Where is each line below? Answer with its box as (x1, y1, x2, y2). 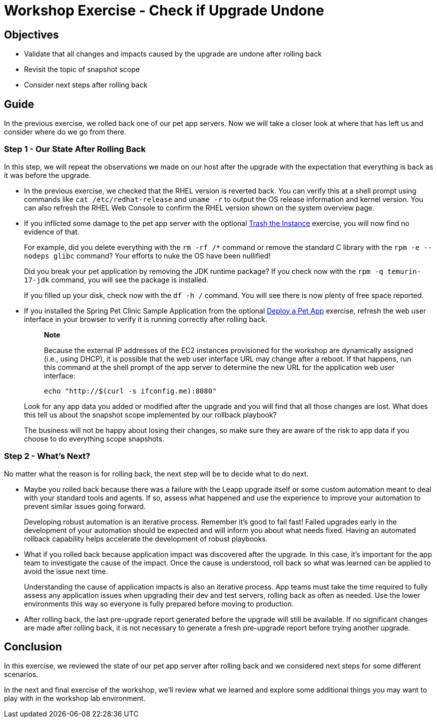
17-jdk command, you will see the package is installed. (24, 275, 209, 284)
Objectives (4, 28, 59, 41)
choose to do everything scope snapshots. (24, 434, 164, 443)
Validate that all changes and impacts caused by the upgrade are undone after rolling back (24, 49, 322, 58)
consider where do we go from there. (4, 127, 126, 136)
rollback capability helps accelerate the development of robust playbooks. (24, 534, 268, 543)
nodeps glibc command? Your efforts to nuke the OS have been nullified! (24, 251, 271, 260)
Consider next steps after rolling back (24, 80, 148, 89)
